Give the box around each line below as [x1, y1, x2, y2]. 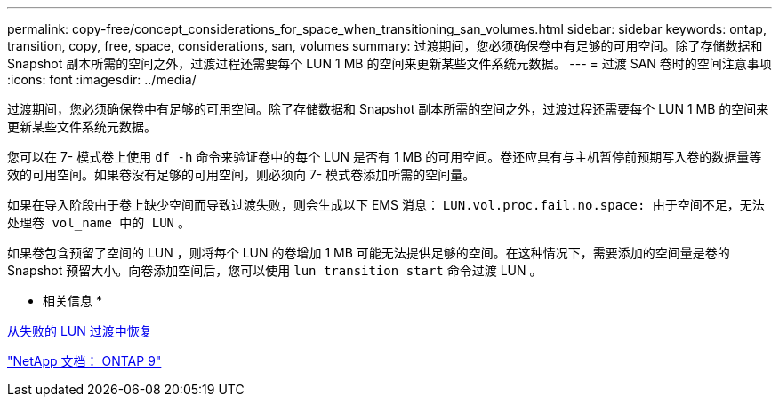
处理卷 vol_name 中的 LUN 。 [7, 215, 190, 230]
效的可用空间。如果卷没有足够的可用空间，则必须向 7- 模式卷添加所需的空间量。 [7, 167, 476, 182]
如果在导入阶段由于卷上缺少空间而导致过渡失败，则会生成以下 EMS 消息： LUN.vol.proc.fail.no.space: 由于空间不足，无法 [7, 197, 765, 212]
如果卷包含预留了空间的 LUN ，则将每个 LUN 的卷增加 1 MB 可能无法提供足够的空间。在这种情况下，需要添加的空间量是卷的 [7, 245, 730, 260]
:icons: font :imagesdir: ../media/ [7, 72, 197, 87]
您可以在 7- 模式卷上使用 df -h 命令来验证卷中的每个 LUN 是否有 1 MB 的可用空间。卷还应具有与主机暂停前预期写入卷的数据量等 [7, 149, 762, 164]
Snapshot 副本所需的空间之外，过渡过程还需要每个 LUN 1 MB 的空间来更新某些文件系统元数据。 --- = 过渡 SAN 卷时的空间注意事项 [7, 56, 772, 71]
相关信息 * [43, 293, 102, 308]
